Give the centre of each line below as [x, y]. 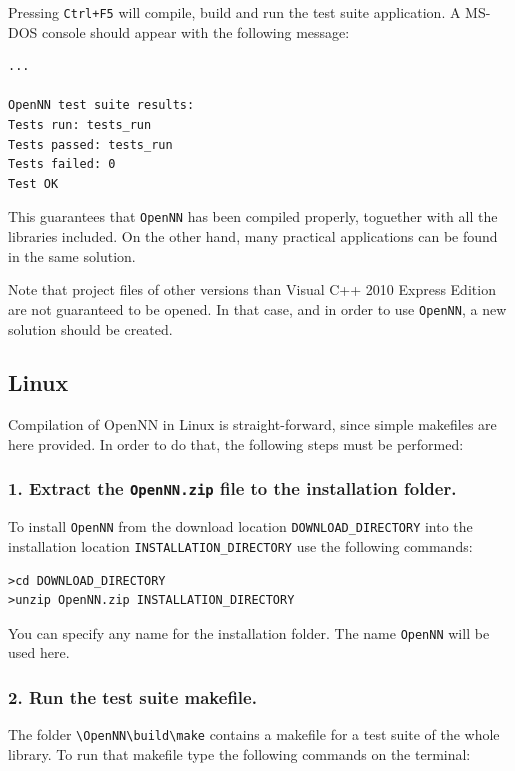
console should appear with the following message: [196, 31]
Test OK [33, 183]
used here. [39, 652]
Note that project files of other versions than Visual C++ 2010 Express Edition [252, 289]
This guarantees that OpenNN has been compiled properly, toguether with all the [253, 216]
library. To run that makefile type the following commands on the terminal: [239, 753]
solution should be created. [90, 328]
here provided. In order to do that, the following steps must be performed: [236, 443]
